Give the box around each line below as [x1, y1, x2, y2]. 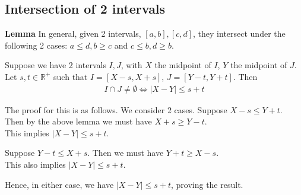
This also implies [5, 158, 66, 170]
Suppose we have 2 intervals [5, 59, 106, 71]
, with [121, 59, 142, 71]
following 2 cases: [5, 39, 68, 51]
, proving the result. [170, 178, 243, 190]
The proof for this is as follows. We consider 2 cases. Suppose [5, 103, 227, 116]
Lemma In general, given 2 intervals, [5, 27, 141, 40]
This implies [5, 126, 49, 139]
